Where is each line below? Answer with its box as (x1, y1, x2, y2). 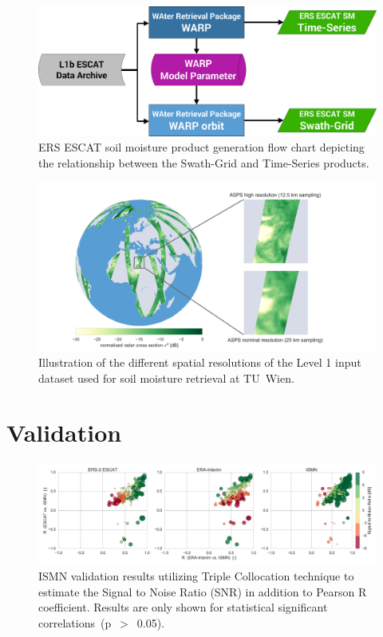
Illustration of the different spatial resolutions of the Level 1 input (38, 354, 361, 371)
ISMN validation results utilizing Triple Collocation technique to (38, 568, 354, 584)
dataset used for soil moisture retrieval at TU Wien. (38, 369, 294, 386)
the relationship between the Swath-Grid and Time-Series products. (38, 154, 369, 171)
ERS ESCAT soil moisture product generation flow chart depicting (38, 139, 365, 155)
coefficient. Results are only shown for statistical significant (38, 599, 328, 615)
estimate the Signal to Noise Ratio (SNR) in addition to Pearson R (38, 583, 367, 600)
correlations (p (38, 614, 112, 631)
